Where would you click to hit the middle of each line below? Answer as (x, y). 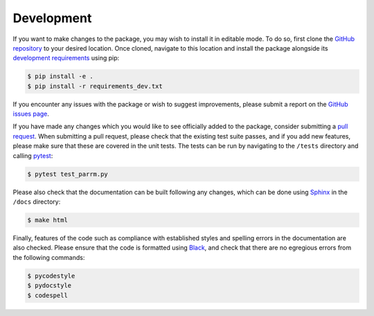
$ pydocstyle (50, 286)
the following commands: (49, 257)
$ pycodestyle (51, 276)
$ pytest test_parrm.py (68, 174)
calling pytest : (33, 155)
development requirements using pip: (66, 58)
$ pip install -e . (60, 77)
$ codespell (48, 295)
